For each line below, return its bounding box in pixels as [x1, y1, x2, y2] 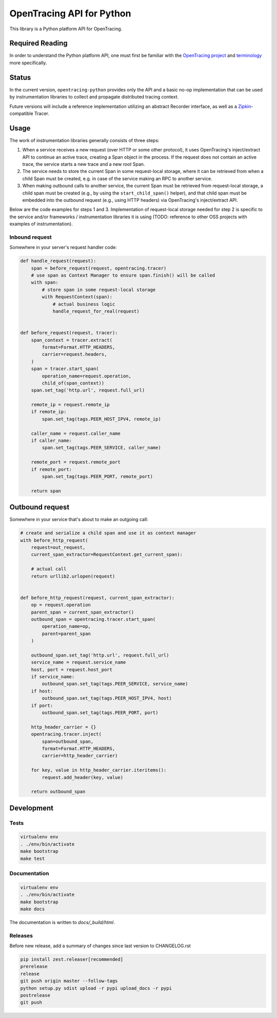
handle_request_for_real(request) [52, 308, 140, 314]
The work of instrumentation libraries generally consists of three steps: [9, 137, 160, 143]
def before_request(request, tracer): [20, 330, 118, 336]
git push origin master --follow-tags [20, 978, 118, 984]
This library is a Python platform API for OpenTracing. [9, 26, 123, 32]
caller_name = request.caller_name [31, 430, 121, 436]
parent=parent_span [42, 630, 91, 637]
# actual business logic [52, 301, 115, 307]
